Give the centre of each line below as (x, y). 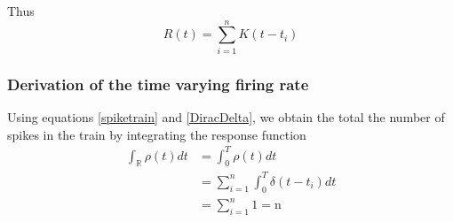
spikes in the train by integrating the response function (157, 134)
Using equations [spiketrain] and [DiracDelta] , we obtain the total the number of (226, 116)
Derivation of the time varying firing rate (158, 84)
